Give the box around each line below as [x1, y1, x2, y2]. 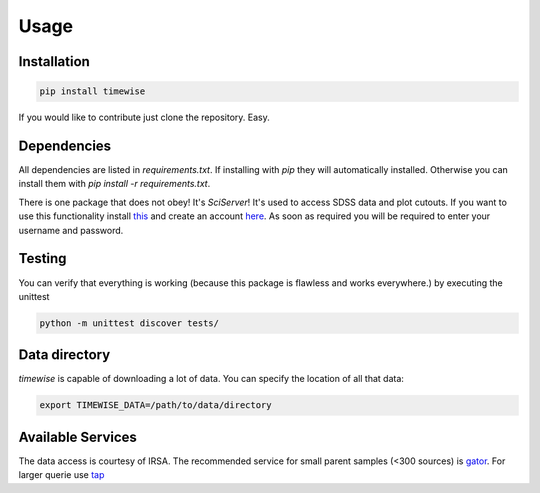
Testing [18, 250, 67, 267]
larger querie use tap [18, 469, 105, 481]
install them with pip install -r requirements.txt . [18, 178, 211, 190]
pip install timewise [39, 86, 146, 97]
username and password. [18, 224, 124, 236]
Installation [18, 53, 90, 70]
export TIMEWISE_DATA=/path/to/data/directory [39, 400, 272, 411]
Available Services [18, 428, 137, 445]
